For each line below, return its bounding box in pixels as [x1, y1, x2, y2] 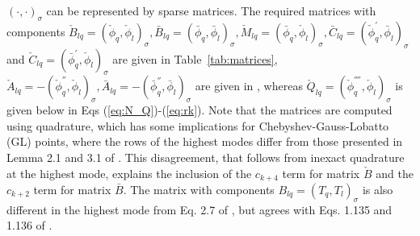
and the [376, 164, 414, 181]
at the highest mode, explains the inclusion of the [6, 164, 252, 181]
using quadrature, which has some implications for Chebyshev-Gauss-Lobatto [6, 117, 389, 134]
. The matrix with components [123, 181, 275, 198]
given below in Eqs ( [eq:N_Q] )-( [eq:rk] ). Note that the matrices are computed [6, 101, 393, 118]
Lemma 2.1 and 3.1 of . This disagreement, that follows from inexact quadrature [6, 148, 405, 165]
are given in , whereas [195, 77, 303, 94]
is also [362, 181, 393, 198]
